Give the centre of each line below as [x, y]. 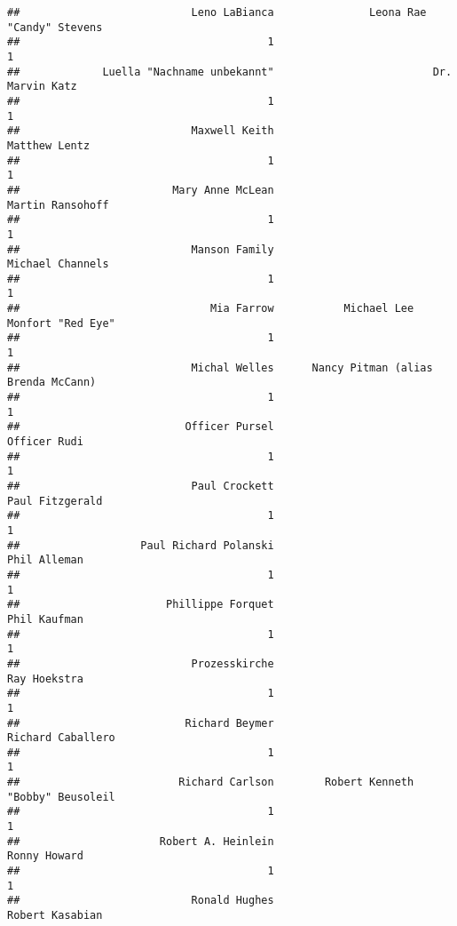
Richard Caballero [61, 738]
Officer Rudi [45, 442]
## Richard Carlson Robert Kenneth [211, 782]
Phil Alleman [45, 560]
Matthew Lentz [49, 145]
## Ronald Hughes [141, 901]
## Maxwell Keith [141, 131]
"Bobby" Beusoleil [61, 797]
